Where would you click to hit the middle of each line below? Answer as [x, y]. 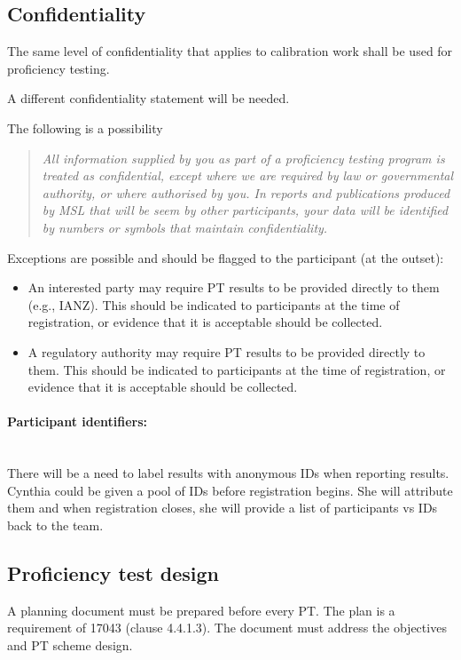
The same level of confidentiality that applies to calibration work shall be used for [230, 51]
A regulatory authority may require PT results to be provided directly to [227, 351]
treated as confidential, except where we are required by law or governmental [248, 175]
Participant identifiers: [78, 421]
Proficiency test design [113, 573]
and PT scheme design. [70, 644]
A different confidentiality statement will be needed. [148, 98]
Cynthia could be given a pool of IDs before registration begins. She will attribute [230, 490]
